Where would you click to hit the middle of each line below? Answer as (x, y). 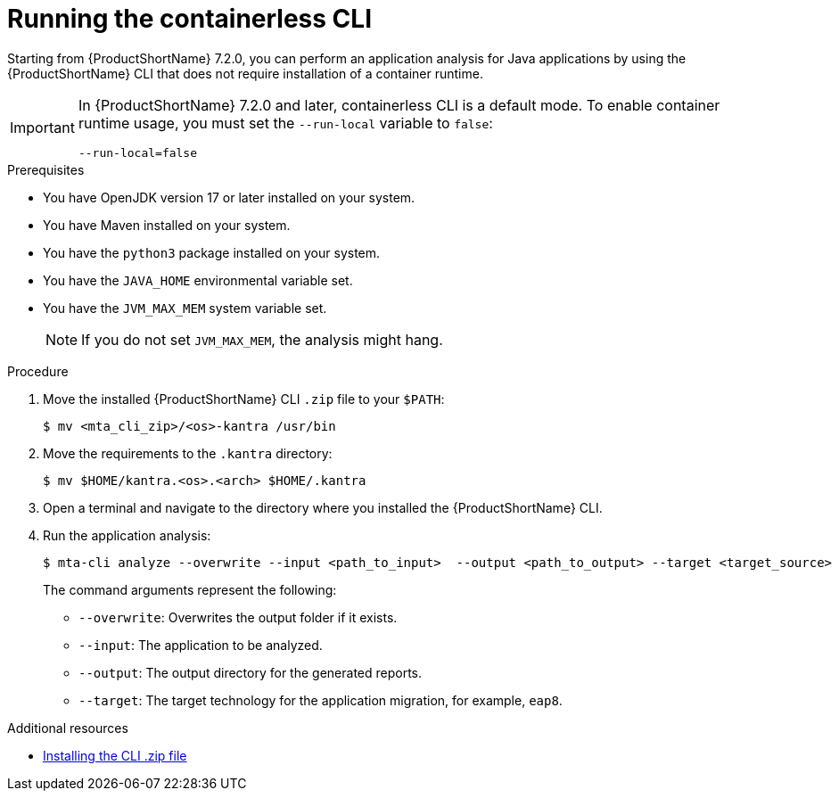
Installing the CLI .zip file (115, 755)
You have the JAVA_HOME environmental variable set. (198, 280)
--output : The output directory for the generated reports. (251, 672)
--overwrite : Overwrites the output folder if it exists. (238, 617)
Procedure (38, 371)
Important (42, 128)
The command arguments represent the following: (190, 589)
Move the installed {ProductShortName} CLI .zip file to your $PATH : (244, 399)
